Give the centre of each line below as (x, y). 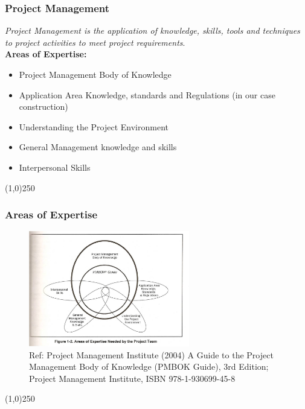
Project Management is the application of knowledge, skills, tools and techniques (152, 30)
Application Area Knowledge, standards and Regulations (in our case (147, 94)
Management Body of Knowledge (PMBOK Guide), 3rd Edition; (149, 366)
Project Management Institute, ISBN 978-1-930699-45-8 (132, 378)
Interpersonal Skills (55, 167)
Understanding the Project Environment (94, 126)
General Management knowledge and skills (98, 147)
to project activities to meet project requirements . (95, 42)
